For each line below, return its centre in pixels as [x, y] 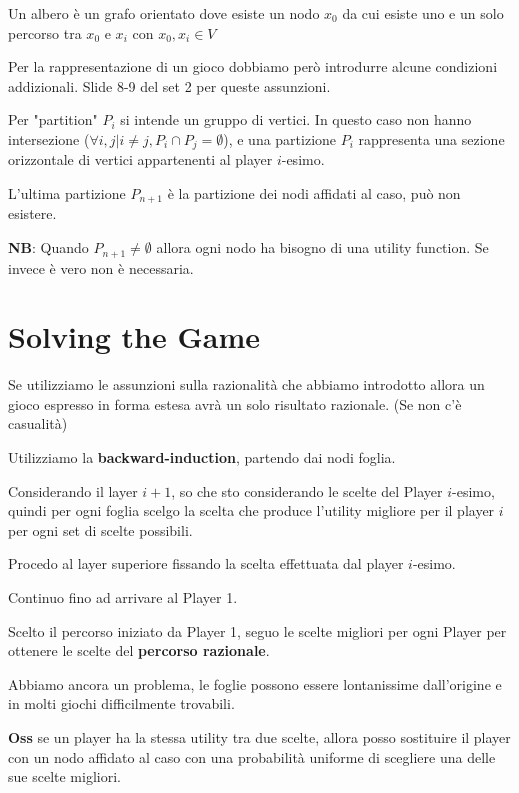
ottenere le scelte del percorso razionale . [139, 650]
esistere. [32, 213]
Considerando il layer [73, 490]
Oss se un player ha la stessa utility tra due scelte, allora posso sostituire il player [259, 736]
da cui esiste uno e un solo [423, 13]
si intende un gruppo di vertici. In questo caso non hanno [296, 119]
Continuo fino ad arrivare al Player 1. [123, 596]
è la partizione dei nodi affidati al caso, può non [314, 193]
